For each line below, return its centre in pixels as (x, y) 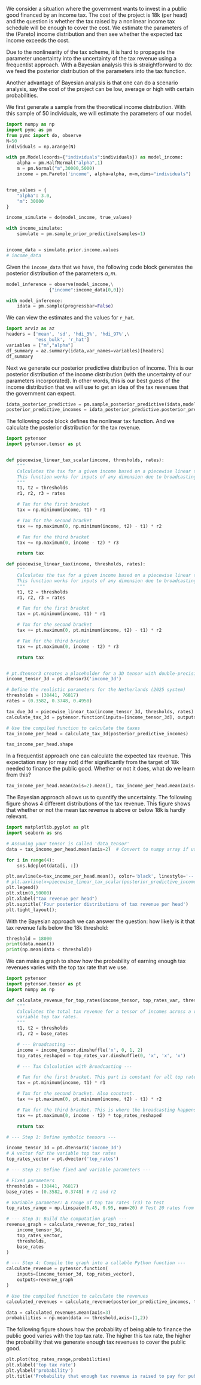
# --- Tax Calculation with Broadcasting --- (75, 1066)
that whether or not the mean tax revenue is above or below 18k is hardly (96, 810)
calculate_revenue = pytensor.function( (57, 1269)
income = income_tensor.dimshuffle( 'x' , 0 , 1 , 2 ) (80, 1050)
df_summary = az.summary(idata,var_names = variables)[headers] (85, 351)
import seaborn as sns (34, 833)
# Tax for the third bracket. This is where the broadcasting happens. (108, 1110)
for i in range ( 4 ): (31, 860)
